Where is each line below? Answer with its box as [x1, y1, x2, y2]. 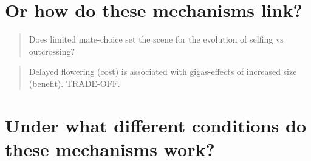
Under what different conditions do [5, 112, 306, 137]
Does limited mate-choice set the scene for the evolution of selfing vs [29, 33, 284, 46]
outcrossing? [29, 44, 75, 57]
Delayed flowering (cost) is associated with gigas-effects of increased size [29, 65, 297, 78]
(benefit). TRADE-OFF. [29, 77, 120, 89]
